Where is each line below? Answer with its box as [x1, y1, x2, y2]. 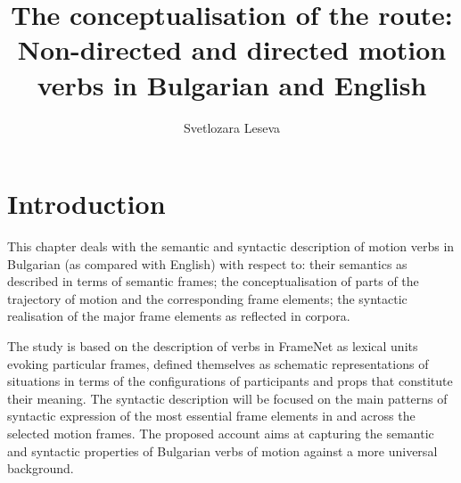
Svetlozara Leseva [183, 118, 280, 136]
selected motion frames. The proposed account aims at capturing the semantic [7, 423, 434, 442]
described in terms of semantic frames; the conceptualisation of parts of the [7, 272, 419, 291]
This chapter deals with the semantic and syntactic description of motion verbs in [7, 237, 455, 256]
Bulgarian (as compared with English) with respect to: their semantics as [7, 254, 407, 273]
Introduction [7, 185, 166, 222]
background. [7, 459, 74, 478]
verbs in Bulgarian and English [37, 66, 427, 102]
